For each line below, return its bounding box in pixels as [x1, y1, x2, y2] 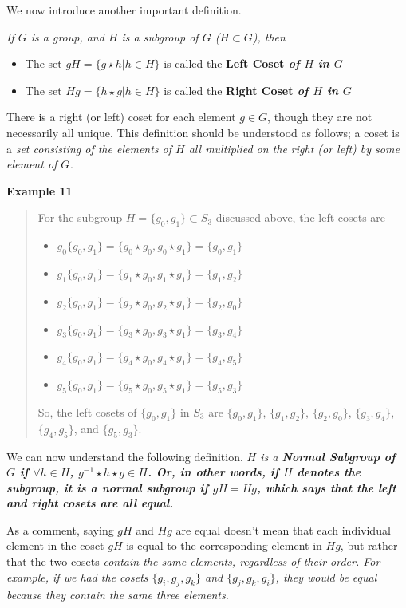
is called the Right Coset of [164, 81, 309, 98]
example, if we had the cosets [6, 568, 148, 585]
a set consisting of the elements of [6, 140, 172, 156]
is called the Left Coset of [164, 55, 300, 72]
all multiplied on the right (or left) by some [188, 140, 400, 156]
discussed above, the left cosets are [215, 209, 386, 226]
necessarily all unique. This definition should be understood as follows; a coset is [6, 124, 400, 140]
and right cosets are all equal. [6, 495, 174, 511]
